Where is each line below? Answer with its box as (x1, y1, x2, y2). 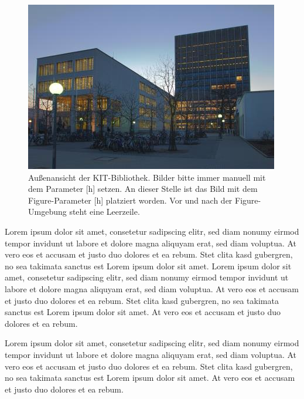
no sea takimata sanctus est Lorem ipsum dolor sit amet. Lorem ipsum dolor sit (5, 259, 292, 272)
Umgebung (28, 205, 67, 218)
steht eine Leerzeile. (69, 205, 140, 218)
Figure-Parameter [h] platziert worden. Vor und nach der (28, 194, 233, 206)
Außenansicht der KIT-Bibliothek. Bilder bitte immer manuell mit (28, 171, 266, 183)
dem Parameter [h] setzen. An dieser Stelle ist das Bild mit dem (28, 182, 258, 195)
